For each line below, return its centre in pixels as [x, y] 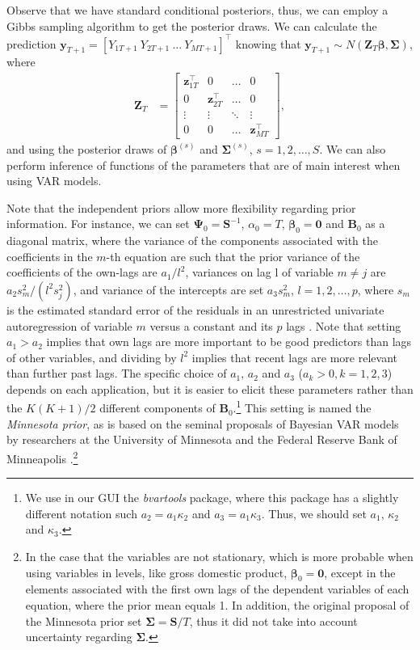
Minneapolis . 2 [42, 457]
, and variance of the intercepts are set [168, 289]
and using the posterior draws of [87, 148]
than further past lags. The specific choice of [117, 373]
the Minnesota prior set [84, 620]
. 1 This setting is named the [302, 407]
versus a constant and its [211, 325]
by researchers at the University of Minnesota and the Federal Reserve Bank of [202, 439]
